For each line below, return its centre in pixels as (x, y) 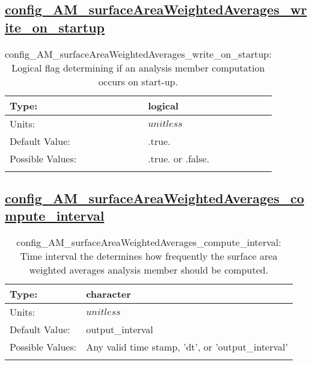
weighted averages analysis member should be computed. (149, 270)
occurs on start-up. (138, 81)
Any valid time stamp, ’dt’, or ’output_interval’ (187, 347)
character (109, 294)
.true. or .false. (179, 158)
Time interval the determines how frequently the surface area (149, 256)
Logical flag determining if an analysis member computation (138, 67)
